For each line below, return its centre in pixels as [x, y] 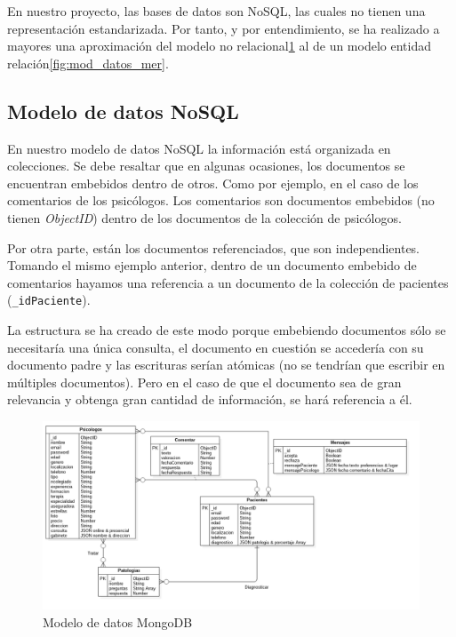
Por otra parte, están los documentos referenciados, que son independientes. [214, 247]
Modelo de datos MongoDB [118, 621]
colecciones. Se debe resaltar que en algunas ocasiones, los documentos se [206, 166]
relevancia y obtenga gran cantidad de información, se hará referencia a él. [210, 399]
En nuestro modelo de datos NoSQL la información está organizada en [199, 148]
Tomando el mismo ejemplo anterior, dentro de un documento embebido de [212, 265]
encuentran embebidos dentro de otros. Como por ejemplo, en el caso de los [213, 183]
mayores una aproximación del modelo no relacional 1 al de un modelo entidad [219, 46]
